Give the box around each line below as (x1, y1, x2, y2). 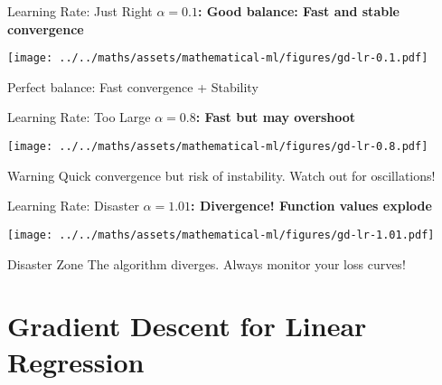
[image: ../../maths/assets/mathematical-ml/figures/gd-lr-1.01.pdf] (7, 228, 435, 241)
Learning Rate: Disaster (7, 196, 139, 215)
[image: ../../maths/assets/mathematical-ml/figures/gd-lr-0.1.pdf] (7, 52, 428, 65)
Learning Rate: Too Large (7, 108, 151, 127)
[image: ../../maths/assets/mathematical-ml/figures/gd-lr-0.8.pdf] (7, 140, 428, 154)
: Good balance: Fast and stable (197, 2, 400, 20)
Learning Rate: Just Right (7, 2, 153, 20)
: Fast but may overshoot (195, 108, 356, 127)
